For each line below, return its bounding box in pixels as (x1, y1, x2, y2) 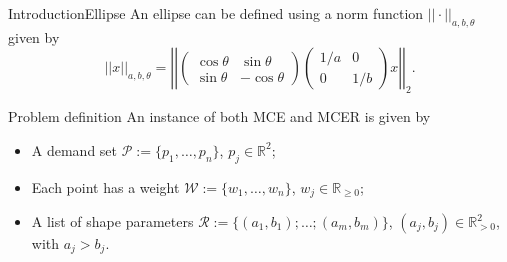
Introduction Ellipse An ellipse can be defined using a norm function (8, 3, 424, 23)
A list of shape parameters (31, 211, 194, 232)
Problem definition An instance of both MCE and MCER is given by (8, 106, 431, 127)
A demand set (31, 139, 118, 160)
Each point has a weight (31, 176, 180, 197)
